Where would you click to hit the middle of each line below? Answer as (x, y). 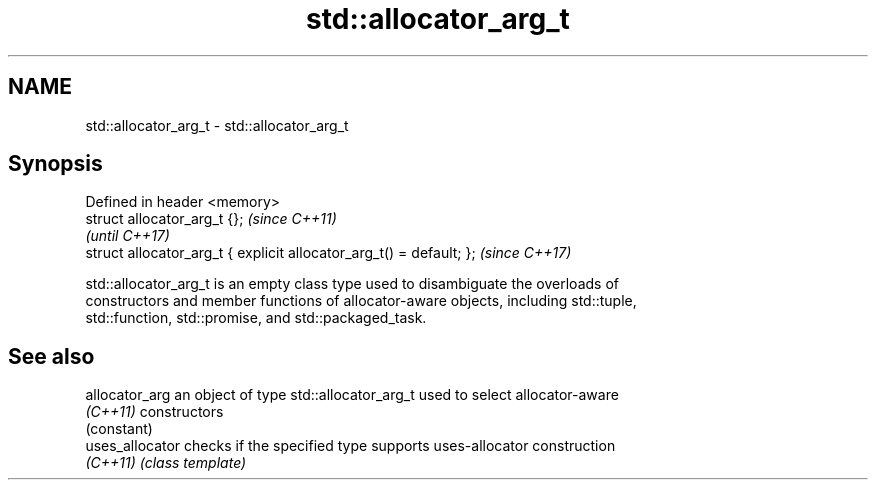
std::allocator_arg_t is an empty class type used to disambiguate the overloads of (352, 284)
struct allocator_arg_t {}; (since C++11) (211, 219)
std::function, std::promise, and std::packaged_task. (256, 318)
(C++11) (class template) (166, 463)
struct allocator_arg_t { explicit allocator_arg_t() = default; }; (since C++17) (328, 253)
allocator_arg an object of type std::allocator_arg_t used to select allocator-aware (352, 395)
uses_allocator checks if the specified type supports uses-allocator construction (350, 446)
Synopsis (55, 164)
